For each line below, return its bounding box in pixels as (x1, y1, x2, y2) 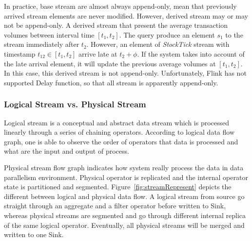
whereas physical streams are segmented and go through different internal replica (4, 210, 246, 220)
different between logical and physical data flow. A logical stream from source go (4, 191, 245, 201)
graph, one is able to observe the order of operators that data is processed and (4, 136, 238, 146)
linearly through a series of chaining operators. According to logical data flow (4, 127, 234, 137)
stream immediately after (4, 39, 79, 49)
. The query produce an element (119, 29, 215, 40)
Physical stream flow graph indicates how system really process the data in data (4, 162, 244, 172)
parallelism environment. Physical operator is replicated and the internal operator (4, 172, 248, 182)
